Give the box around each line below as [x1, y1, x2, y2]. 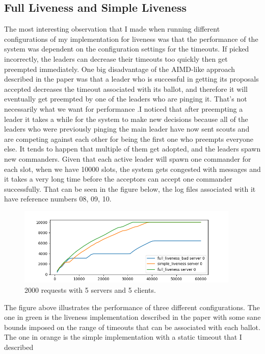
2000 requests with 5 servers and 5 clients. [24, 285, 156, 295]
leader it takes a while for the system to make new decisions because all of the [4, 113, 248, 124]
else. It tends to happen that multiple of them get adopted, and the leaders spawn [4, 143, 261, 154]
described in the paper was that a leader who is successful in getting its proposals [4, 73, 259, 84]
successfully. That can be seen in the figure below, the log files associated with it [4, 183, 256, 194]
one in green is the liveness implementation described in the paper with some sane [4, 312, 261, 322]
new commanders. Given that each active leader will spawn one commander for [4, 153, 251, 164]
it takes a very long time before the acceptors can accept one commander [4, 173, 232, 184]
